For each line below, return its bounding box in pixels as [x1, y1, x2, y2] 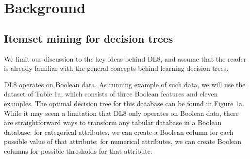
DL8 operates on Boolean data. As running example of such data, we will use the [4, 79, 246, 89]
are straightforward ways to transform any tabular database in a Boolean [4, 117, 222, 127]
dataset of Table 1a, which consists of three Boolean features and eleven [4, 89, 218, 99]
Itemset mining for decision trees [4, 31, 173, 46]
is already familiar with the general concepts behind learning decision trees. [4, 63, 229, 73]
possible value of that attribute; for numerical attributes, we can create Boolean [4, 136, 242, 146]
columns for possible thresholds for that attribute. [4, 145, 152, 156]
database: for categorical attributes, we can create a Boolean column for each [4, 127, 233, 137]
